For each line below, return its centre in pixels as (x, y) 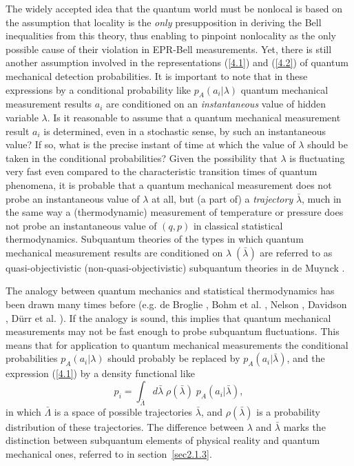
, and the (306, 358)
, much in (322, 198)
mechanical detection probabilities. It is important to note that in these (157, 75)
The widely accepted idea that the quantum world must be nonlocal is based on (174, 8)
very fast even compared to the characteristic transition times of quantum (162, 171)
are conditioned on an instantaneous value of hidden (216, 104)
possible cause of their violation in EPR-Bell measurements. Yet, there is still (169, 49)
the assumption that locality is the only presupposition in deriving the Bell (164, 22)
